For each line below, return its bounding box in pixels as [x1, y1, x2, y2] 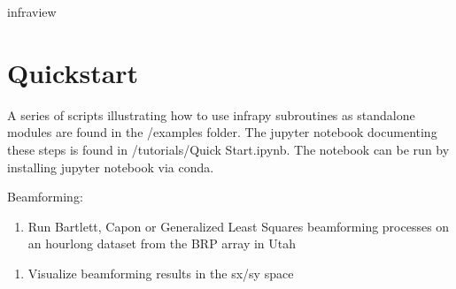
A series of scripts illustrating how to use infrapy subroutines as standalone [7, 105, 415, 124]
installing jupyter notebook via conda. [7, 157, 214, 176]
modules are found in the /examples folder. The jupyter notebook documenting [7, 123, 437, 141]
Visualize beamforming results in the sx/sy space [27, 263, 294, 282]
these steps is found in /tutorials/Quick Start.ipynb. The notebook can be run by [7, 140, 450, 158]
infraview [7, 3, 57, 20]
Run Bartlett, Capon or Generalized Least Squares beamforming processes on [27, 217, 450, 235]
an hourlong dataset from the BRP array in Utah [27, 234, 297, 253]
